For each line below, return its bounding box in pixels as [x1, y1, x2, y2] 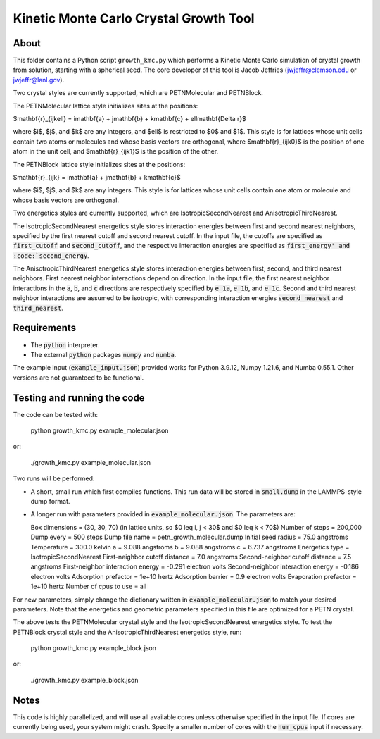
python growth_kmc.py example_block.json [30, 644, 156, 652]
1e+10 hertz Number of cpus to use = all [30, 582, 147, 591]
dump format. [30, 497, 70, 505]
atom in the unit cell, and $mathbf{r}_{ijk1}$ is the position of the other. [13, 147, 219, 156]
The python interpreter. [30, 340, 100, 349]
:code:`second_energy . [13, 251, 89, 260]
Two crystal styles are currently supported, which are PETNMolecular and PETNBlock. [13, 89, 264, 97]
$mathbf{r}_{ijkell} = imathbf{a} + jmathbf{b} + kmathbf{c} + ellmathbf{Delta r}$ [13, 115, 246, 123]
